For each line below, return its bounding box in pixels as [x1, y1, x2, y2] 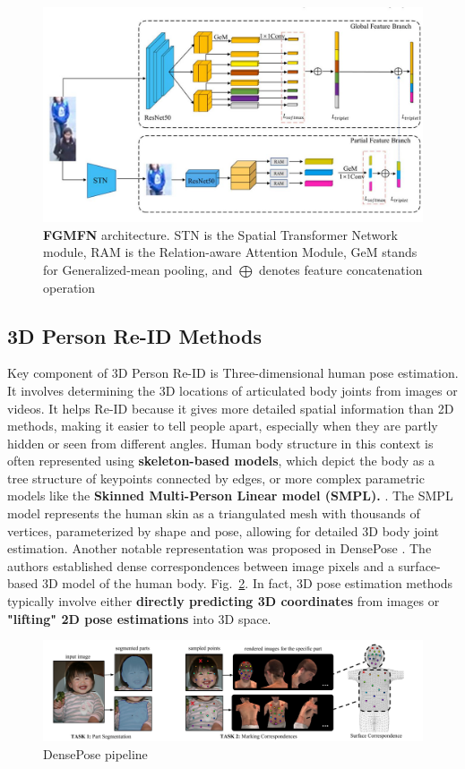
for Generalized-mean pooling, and [43, 260, 233, 278]
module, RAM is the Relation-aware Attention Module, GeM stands [43, 243, 418, 261]
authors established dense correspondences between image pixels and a [7, 556, 394, 575]
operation [43, 278, 96, 296]
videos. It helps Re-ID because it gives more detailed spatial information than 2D [7, 398, 454, 417]
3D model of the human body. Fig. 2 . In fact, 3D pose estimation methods [41, 574, 453, 593]
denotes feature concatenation [258, 260, 423, 278]
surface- [398, 556, 441, 575]
